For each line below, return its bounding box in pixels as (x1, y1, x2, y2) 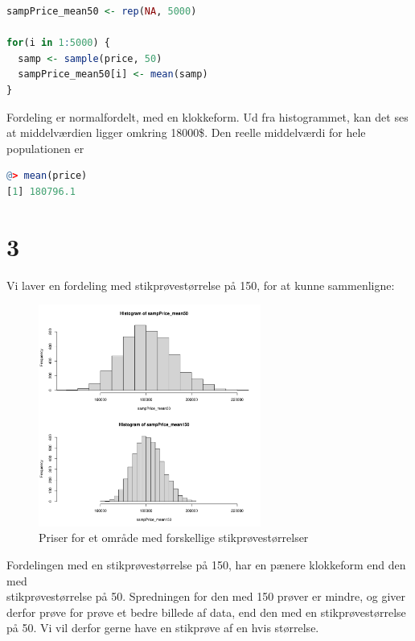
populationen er (6, 139, 84, 156)
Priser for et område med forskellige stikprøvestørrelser (39, 529, 309, 546)
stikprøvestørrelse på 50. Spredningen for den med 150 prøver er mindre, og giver (6, 588, 406, 605)
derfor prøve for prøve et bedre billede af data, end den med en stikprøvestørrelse (6, 603, 406, 620)
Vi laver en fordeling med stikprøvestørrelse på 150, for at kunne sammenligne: (6, 276, 395, 293)
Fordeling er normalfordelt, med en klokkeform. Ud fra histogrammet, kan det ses (6, 108, 409, 125)
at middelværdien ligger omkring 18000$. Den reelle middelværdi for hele (6, 124, 366, 141)
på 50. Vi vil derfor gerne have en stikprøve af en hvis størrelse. (6, 619, 319, 636)
